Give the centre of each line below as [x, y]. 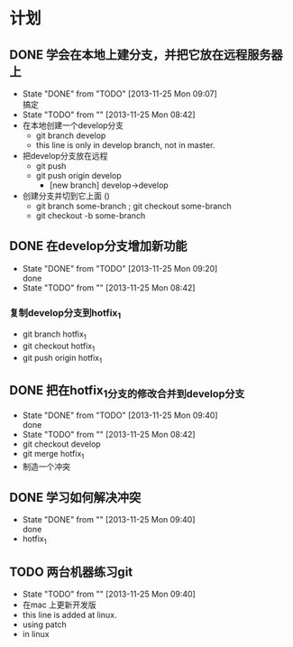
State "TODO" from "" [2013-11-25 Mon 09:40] [109, 594]
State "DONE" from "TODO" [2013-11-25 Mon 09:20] [120, 268]
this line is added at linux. [69, 615]
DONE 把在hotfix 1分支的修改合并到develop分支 [127, 392]
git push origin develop [78, 176]
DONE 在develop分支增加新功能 [98, 246]
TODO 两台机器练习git [71, 572]
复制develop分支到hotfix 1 [65, 313]
